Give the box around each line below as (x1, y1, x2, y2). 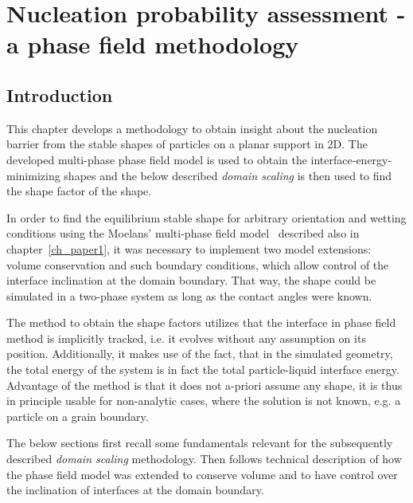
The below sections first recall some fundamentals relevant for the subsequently (6, 434, 393, 451)
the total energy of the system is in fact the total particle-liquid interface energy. (6, 361, 399, 378)
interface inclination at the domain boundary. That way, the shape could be (6, 272, 376, 289)
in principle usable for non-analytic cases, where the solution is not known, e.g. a (6, 392, 401, 409)
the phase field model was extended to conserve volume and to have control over (6, 466, 398, 482)
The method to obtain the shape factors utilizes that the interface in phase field (6, 314, 396, 331)
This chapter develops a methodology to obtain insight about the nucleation (6, 120, 378, 136)
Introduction (6, 82, 113, 107)
